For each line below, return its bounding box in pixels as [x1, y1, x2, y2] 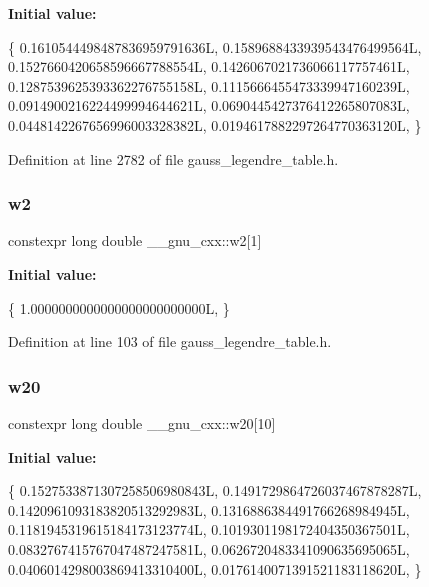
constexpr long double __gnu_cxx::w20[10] [8, 412, 276, 433]
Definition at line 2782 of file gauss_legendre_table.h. [8, 148, 339, 169]
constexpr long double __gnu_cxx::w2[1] [8, 230, 262, 251]
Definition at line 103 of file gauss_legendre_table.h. [8, 331, 332, 352]
